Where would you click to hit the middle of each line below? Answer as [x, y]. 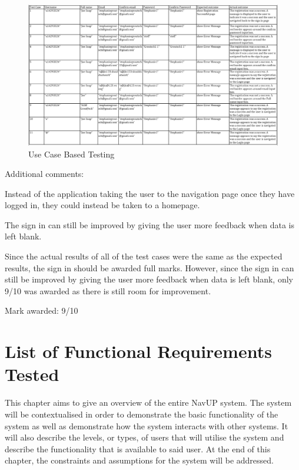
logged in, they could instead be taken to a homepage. [102, 205]
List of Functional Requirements [138, 351]
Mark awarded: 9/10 [41, 310]
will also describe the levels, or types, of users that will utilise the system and [144, 437]
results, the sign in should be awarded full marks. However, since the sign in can [149, 267]
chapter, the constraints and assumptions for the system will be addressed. [139, 460]
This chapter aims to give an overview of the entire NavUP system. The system [148, 402]
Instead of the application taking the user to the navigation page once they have [150, 193]
